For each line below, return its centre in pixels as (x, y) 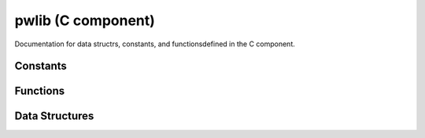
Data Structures (54, 116)
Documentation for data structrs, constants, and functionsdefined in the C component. (155, 44)
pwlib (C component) (85, 20)
